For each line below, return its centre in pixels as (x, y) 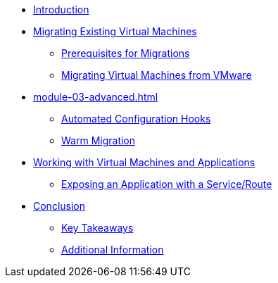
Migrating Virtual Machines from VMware (157, 75)
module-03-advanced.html (96, 97)
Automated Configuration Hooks (136, 119)
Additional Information (113, 250)
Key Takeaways (97, 228)
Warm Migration (99, 140)
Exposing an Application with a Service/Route (167, 184)
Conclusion (59, 206)
